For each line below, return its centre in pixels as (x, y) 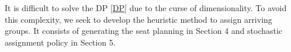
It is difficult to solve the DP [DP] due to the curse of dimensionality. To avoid (146, 8)
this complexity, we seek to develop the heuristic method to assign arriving (138, 19)
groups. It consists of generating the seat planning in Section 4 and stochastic (144, 31)
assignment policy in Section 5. (60, 42)
